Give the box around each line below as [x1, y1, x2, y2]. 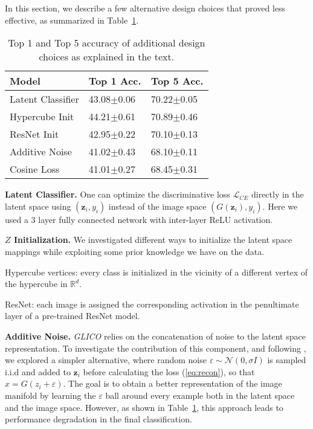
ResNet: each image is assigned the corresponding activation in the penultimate [5, 297, 299, 310]
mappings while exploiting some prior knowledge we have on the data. [5, 245, 265, 257]
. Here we [262, 199, 298, 212]
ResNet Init [10, 127, 59, 141]
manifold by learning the [5, 389, 96, 401]
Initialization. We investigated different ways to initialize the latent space [13, 233, 292, 246]
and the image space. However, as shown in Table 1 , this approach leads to [5, 401, 283, 413]
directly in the [251, 188, 304, 201]
